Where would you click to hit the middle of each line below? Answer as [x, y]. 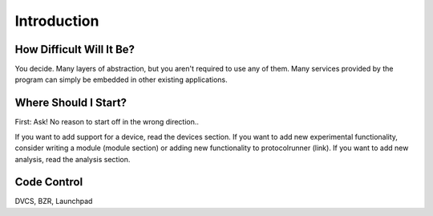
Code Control [49, 182]
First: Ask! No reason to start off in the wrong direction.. [107, 122]
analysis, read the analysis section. [73, 159]
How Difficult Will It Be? [75, 49]
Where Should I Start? [71, 103]
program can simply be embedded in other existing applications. [121, 79]
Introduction [57, 21]
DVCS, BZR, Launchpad [54, 202]
